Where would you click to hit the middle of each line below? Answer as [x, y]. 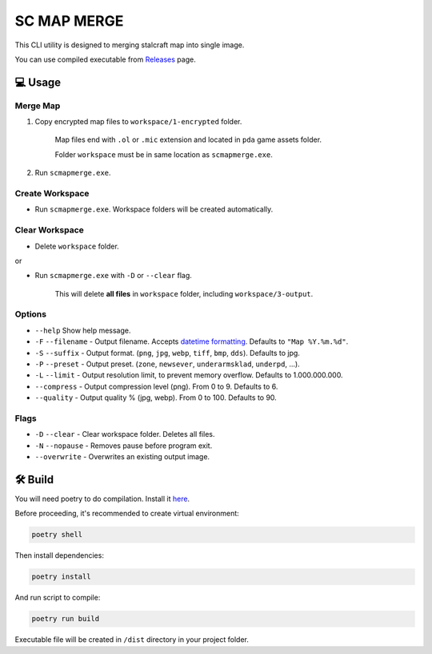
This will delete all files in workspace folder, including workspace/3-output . [184, 293]
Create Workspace [52, 194]
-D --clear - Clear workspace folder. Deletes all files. [125, 434]
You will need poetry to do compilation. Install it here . [102, 499]
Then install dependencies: [59, 555]
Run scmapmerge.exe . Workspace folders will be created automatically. [154, 209]
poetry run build [66, 619]
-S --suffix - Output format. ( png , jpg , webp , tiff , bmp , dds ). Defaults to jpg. [167, 353]
